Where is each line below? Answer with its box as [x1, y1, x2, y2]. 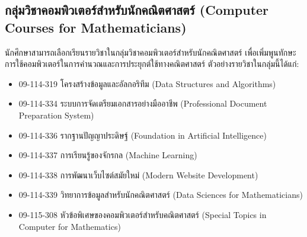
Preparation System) [18, 108, 94, 121]
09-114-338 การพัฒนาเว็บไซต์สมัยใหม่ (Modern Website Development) [18, 168, 258, 181]
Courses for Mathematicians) [5, 18, 187, 36]
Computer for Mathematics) [18, 220, 121, 232]
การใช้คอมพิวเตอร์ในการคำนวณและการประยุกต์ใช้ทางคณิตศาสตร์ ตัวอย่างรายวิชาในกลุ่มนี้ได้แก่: [5, 57, 299, 70]
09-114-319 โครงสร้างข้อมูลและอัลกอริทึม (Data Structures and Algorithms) [18, 77, 276, 89]
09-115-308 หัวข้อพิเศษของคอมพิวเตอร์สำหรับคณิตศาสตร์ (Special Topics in [18, 208, 267, 220]
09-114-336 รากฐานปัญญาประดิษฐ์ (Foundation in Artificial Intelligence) [18, 129, 267, 141]
